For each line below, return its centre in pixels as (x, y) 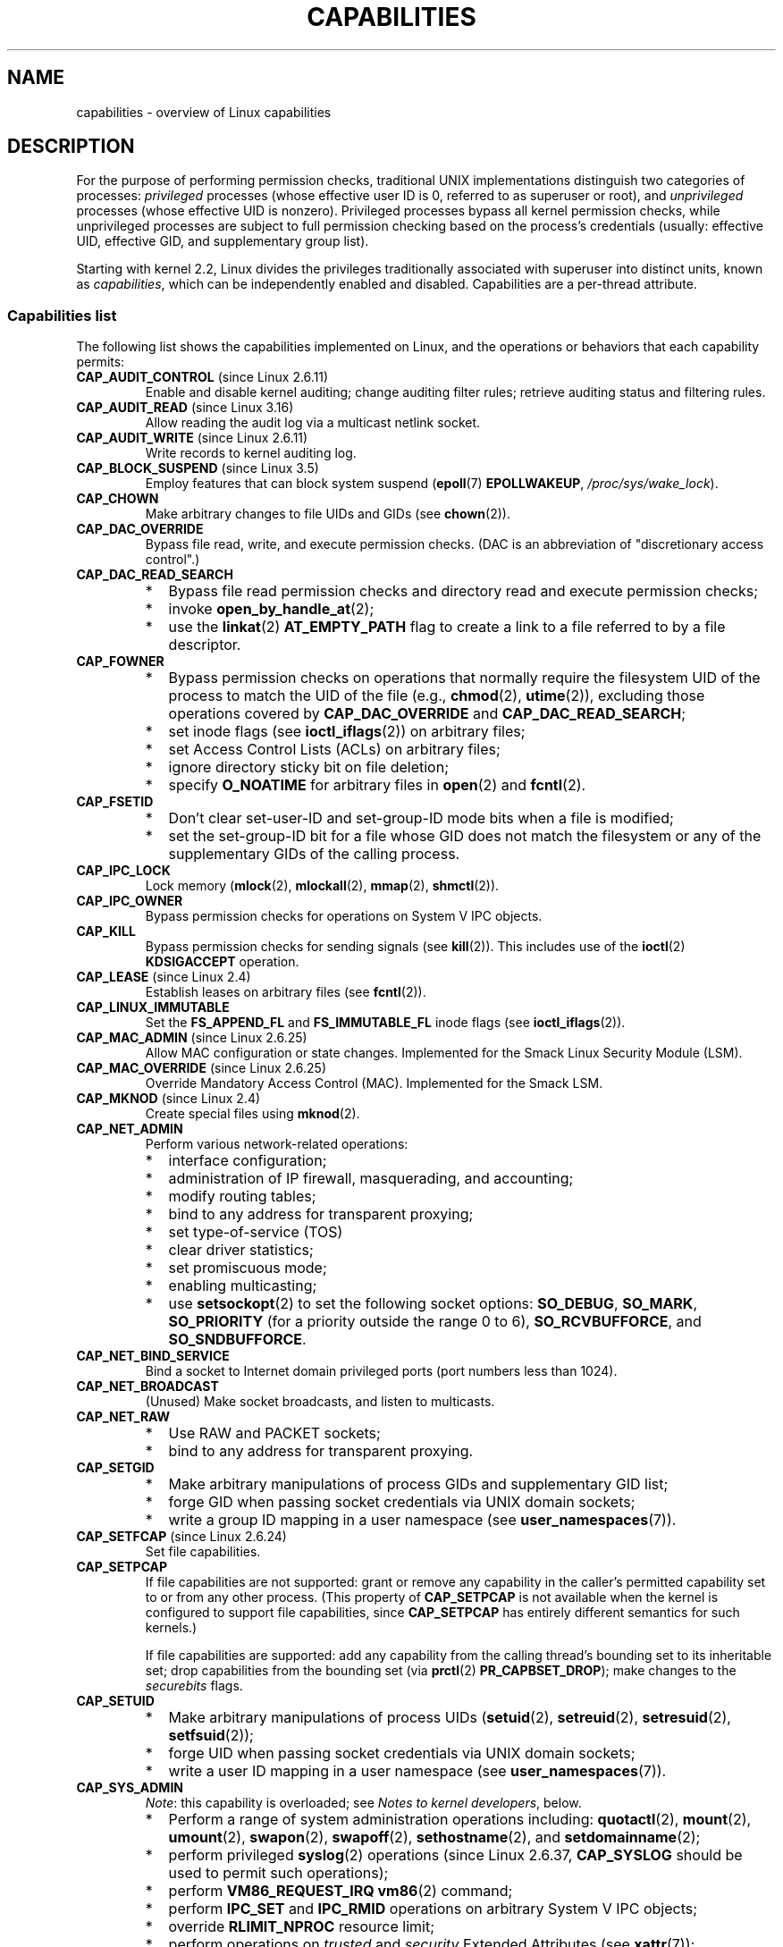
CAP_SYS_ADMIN (130, 1788)
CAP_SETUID (115, 1701)
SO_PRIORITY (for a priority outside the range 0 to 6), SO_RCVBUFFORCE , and (435, 1322)
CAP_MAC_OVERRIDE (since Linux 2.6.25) (202, 1068)
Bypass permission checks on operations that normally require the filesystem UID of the (464, 678)
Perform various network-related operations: (277, 1144)
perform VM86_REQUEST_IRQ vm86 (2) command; (341, 1891)
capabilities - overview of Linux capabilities (204, 112)
